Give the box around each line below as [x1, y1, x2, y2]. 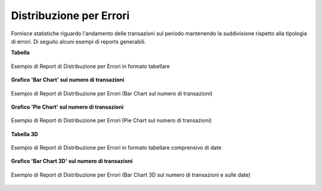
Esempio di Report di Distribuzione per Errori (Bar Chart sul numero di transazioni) [11, 90, 213, 97]
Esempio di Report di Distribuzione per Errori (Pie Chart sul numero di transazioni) [11, 117, 212, 124]
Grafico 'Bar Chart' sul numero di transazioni [11, 76, 125, 84]
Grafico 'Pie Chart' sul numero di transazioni [11, 103, 124, 110]
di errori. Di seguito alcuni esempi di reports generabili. [11, 38, 146, 45]
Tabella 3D [11, 130, 38, 137]
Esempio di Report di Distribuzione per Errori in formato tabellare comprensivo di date [11, 144, 222, 152]
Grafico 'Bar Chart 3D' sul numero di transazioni [11, 158, 133, 165]
